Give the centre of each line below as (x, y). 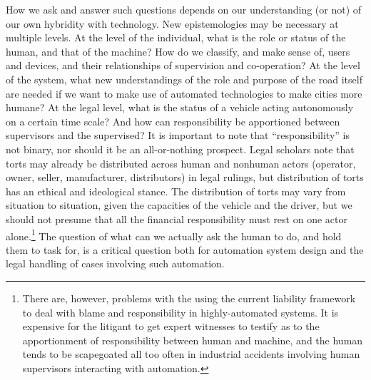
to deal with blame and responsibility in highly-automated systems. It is (181, 312)
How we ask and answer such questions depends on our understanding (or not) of (184, 9)
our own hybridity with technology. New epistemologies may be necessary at (172, 23)
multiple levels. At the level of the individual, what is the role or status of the (176, 37)
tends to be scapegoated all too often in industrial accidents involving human (191, 354)
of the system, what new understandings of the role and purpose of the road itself (184, 79)
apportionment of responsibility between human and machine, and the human (193, 340)
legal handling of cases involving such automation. (115, 263)
